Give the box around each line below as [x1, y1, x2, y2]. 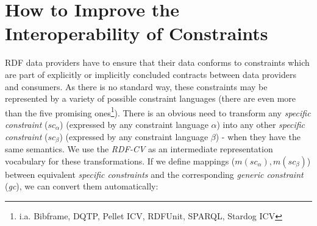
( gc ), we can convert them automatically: [5, 180, 158, 192]
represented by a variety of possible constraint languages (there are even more [5, 92, 296, 105]
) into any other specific [216, 118, 305, 130]
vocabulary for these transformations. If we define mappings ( [5, 154, 235, 167]
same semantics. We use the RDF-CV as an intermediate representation [5, 142, 273, 155]
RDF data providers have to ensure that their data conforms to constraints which [5, 56, 310, 69]
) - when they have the [215, 130, 301, 143]
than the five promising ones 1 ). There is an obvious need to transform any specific [5, 104, 311, 119]
